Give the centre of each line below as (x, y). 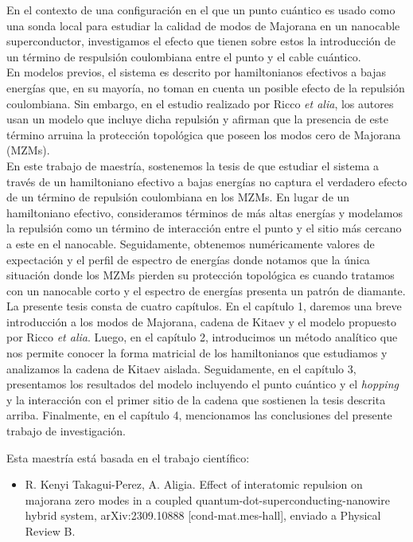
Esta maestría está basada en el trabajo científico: (128, 457)
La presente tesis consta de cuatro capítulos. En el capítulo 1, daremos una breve (204, 306)
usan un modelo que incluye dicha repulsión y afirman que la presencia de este (197, 119)
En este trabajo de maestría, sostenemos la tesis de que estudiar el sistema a (193, 165)
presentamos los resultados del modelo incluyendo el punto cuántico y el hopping (203, 384)
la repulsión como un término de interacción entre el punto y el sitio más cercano (204, 228)
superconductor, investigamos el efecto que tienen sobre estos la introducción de (201, 41)
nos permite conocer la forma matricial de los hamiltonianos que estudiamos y (197, 353)
